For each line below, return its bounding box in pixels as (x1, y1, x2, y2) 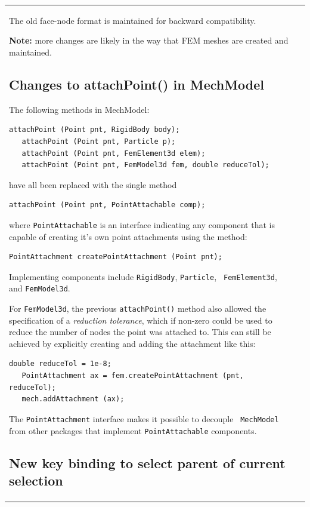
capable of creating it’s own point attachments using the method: (9, 230, 247, 242)
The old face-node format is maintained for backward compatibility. (9, 14, 256, 26)
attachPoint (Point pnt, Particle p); (21, 137, 176, 146)
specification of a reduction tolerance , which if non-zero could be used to (9, 314, 272, 326)
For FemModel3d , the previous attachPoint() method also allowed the (9, 302, 266, 315)
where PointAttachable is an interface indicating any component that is (9, 218, 275, 231)
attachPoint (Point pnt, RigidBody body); (9, 125, 180, 134)
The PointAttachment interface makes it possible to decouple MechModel (9, 412, 279, 425)
